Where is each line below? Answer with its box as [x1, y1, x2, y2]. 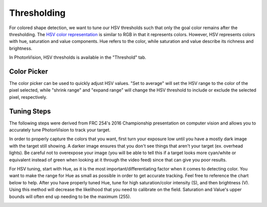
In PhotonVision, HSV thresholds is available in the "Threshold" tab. [9, 54, 146, 60]
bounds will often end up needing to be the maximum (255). [9, 193, 131, 200]
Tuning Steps [9, 107, 51, 116]
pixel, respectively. [9, 94, 47, 100]
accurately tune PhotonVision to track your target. [9, 127, 111, 133]
